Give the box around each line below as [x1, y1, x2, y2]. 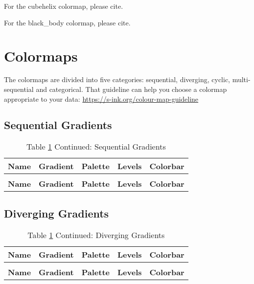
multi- [232, 74, 251, 85]
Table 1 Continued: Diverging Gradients [27, 229, 165, 240]
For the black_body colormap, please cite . [4, 17, 131, 27]
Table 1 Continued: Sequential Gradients [26, 141, 166, 153]
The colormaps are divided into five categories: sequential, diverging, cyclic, [4, 74, 230, 85]
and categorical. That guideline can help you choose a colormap [36, 84, 227, 94]
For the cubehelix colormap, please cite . [4, 1, 123, 11]
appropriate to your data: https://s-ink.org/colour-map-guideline [4, 93, 199, 104]
